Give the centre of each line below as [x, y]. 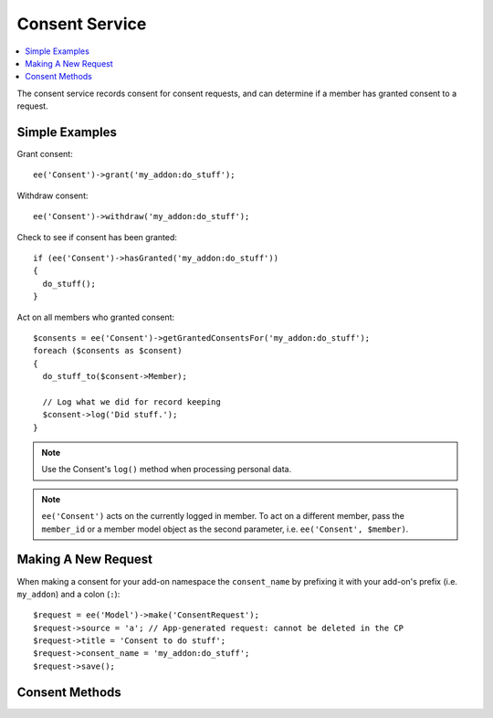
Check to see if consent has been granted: [97, 237]
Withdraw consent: [52, 195]
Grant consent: [45, 154]
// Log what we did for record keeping [131, 401]
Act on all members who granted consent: [96, 317]
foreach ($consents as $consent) [108, 351]
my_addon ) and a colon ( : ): [68, 594]
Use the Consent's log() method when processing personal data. [167, 470]
